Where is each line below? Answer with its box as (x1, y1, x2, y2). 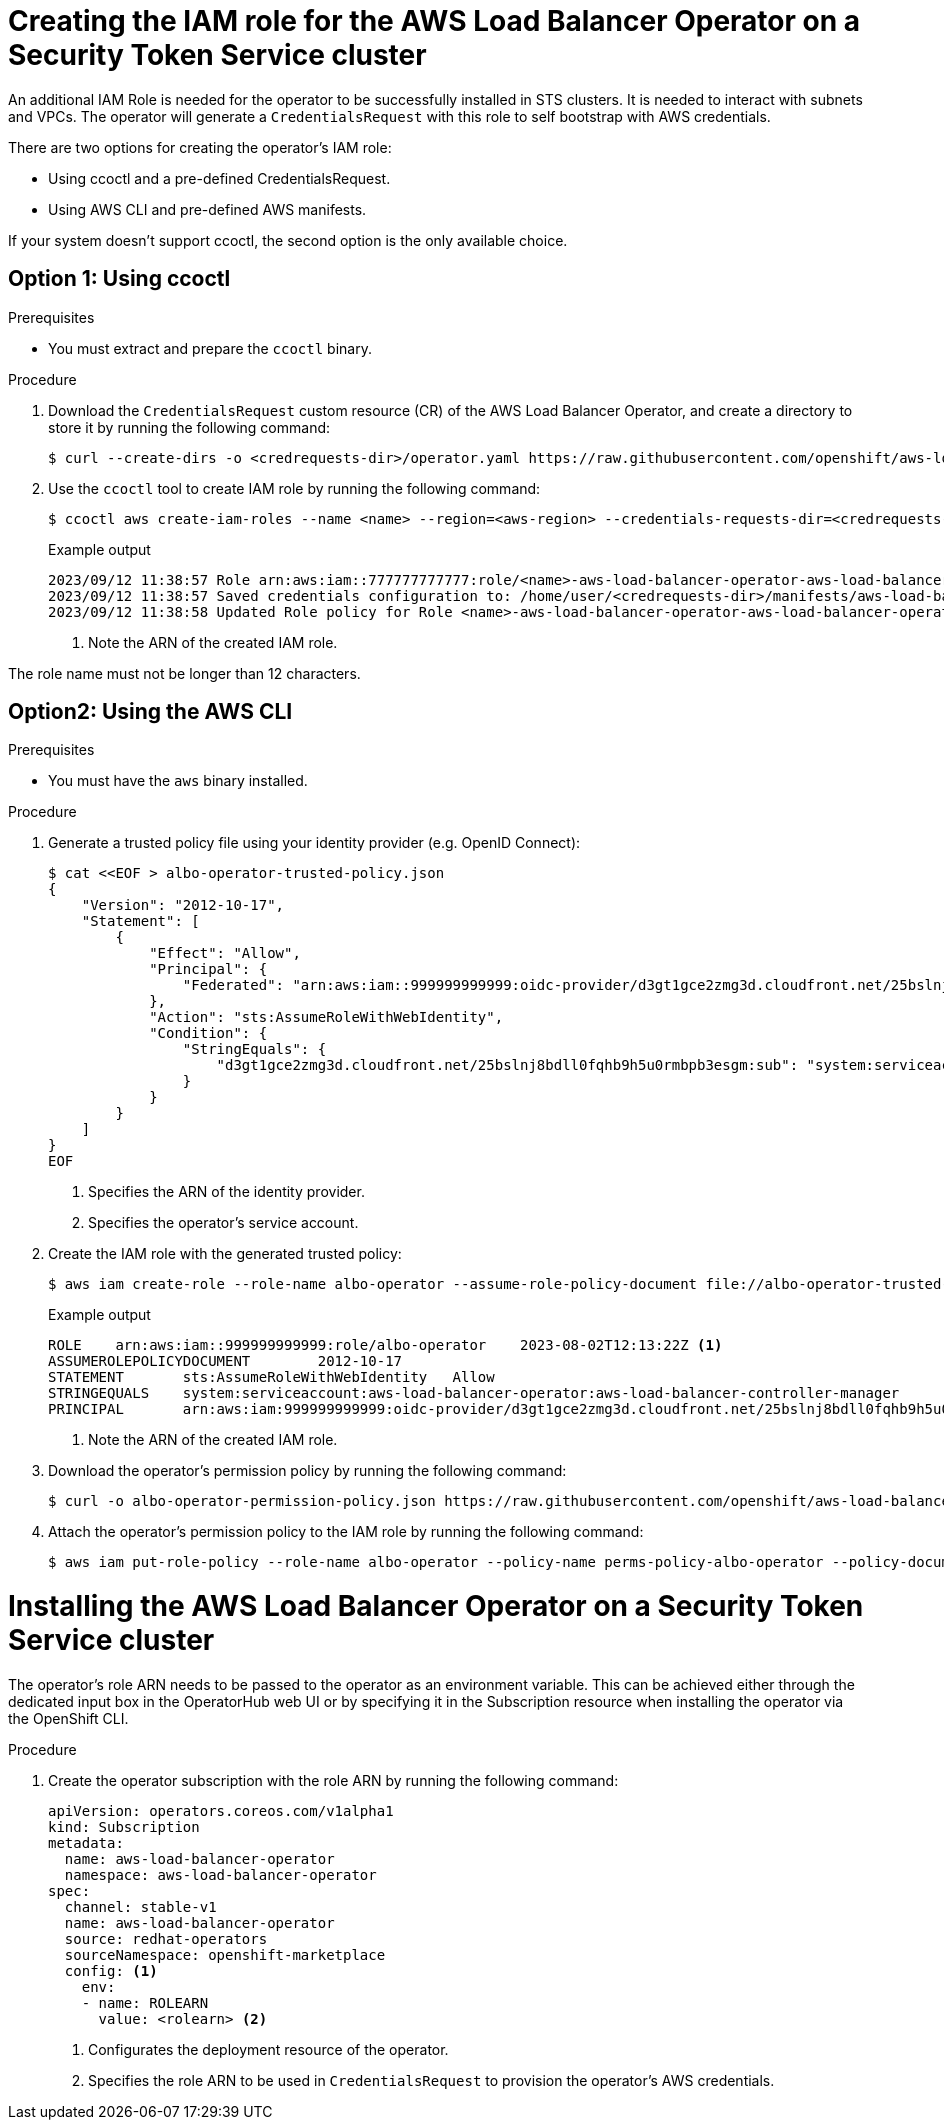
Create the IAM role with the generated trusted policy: (48, 1245, 402, 1263)
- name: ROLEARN (81, 1994, 209, 2011)
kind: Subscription (48, 1818, 200, 1835)
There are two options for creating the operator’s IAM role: (8, 138, 392, 156)
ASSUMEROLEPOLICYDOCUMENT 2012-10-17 (48, 1353, 403, 1370)
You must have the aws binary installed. (48, 772, 308, 790)
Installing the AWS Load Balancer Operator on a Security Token (8, 1589, 864, 1624)
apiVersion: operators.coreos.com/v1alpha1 (48, 1802, 394, 1819)
